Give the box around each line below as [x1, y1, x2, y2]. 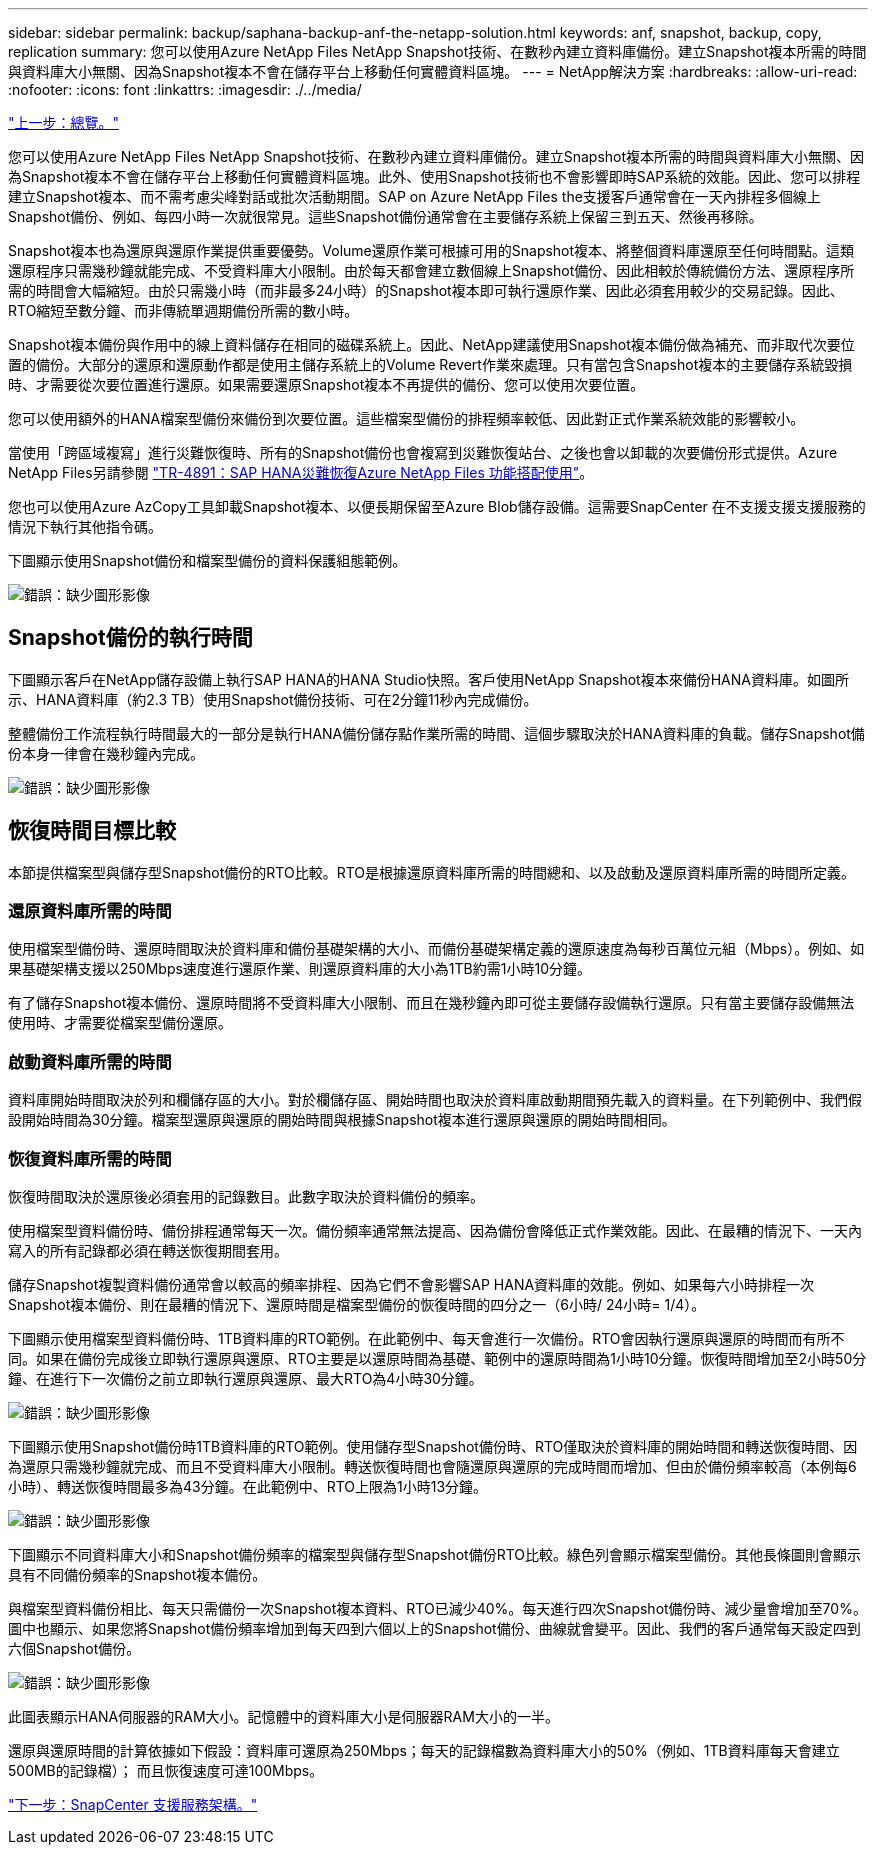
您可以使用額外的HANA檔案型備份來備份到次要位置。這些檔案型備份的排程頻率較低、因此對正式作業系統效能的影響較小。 [8, 410, 805, 427]
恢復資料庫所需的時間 [8, 1148, 172, 1169]
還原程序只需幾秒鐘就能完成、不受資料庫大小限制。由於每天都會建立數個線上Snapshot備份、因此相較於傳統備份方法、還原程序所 [8, 262, 855, 279]
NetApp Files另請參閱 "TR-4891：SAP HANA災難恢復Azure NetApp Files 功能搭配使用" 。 [8, 464, 594, 481]
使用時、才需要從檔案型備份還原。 [8, 1014, 232, 1032]
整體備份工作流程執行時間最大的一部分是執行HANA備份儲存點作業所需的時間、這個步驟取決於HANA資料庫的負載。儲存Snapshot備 [8, 724, 865, 742]
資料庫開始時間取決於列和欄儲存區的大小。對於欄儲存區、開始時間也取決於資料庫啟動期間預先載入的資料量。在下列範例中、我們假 [8, 1091, 862, 1109]
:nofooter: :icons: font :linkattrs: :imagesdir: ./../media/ [8, 81, 362, 98]
